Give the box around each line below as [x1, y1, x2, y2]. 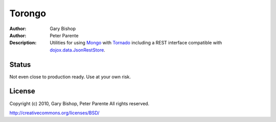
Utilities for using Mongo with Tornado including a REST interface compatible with [50, 40, 222, 46]
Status [9, 60, 31, 69]
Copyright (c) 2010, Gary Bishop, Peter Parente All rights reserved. [9, 100, 150, 107]
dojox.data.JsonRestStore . [50, 46, 106, 53]
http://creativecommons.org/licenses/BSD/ [9, 110, 100, 116]
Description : [9, 40, 37, 46]
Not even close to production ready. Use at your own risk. [9, 74, 131, 80]
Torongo [9, 8, 46, 19]
